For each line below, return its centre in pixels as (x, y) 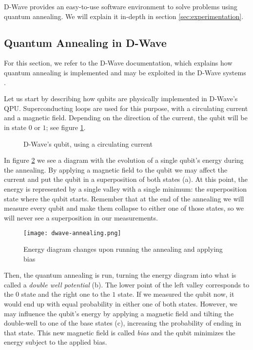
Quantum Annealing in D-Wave (85, 42)
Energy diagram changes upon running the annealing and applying (123, 249)
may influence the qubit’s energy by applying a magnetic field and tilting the (119, 313)
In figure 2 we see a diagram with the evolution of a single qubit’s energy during (124, 160)
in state (15, 127)
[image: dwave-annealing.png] (72, 233)
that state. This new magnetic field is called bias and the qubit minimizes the (120, 332)
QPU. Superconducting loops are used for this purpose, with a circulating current (126, 108)
